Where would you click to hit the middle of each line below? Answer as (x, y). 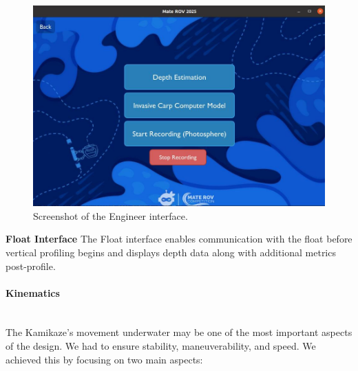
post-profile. (31, 266)
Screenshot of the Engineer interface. (110, 215)
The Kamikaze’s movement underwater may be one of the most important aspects (179, 332)
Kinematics (33, 292)
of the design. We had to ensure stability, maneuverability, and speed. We (161, 346)
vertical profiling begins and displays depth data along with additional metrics (171, 252)
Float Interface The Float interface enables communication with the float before (179, 239)
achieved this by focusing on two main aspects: (104, 359)
